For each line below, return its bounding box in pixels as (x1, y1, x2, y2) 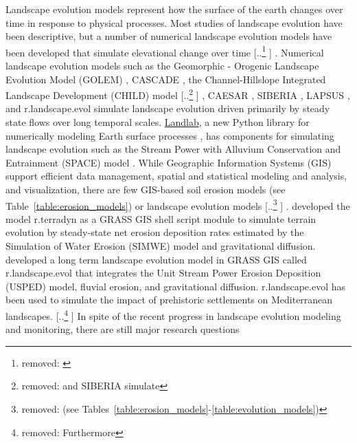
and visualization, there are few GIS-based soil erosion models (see (5, 182, 286, 197)
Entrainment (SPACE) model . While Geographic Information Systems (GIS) (5, 155, 332, 169)
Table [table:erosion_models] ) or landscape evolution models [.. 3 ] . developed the (5, 196, 350, 213)
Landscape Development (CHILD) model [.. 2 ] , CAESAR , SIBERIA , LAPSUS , (5, 86, 350, 102)
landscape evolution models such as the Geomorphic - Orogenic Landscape (5, 58, 319, 73)
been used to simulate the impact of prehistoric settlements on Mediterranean (5, 292, 333, 307)
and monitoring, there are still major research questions (5, 322, 240, 336)
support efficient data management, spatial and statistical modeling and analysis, (5, 169, 347, 183)
